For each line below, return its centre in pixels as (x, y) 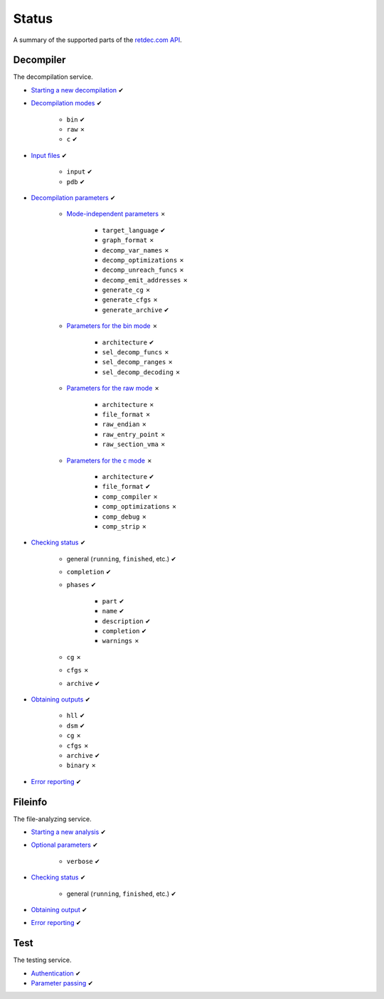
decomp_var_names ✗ (136, 250)
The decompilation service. (53, 77)
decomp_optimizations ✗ (143, 260)
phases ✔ (81, 585)
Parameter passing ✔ (62, 983)
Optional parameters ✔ (65, 845)
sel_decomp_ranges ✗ (138, 362)
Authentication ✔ (56, 973)
